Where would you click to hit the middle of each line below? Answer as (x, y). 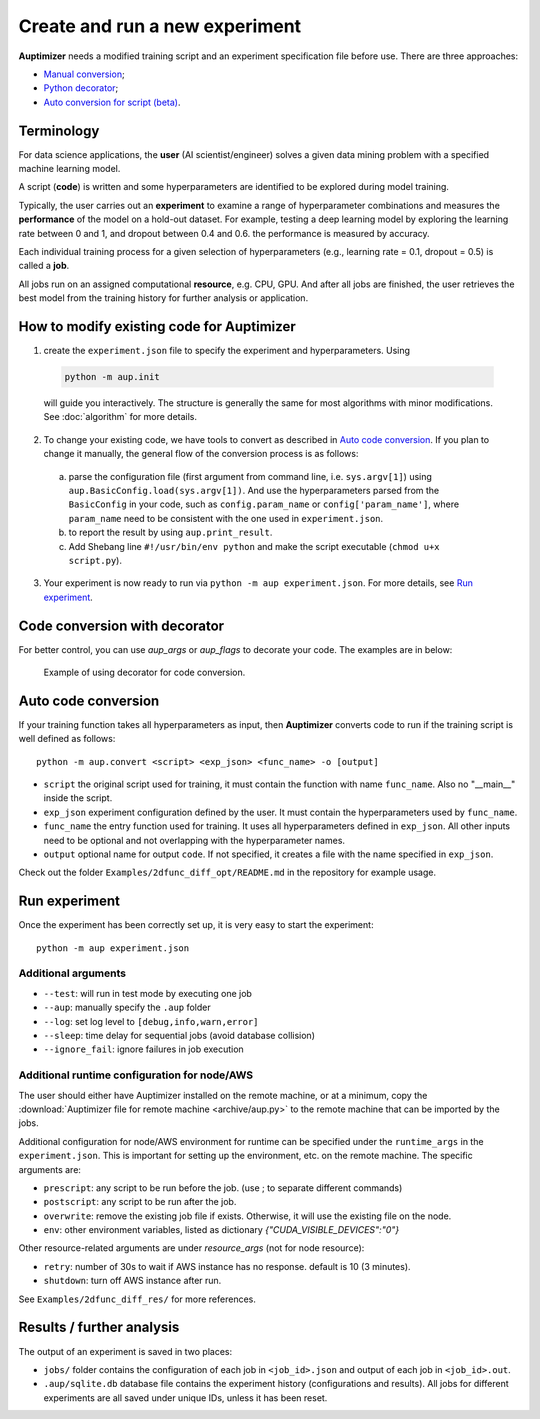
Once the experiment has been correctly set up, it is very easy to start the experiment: (196, 925)
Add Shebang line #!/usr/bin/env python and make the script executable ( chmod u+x (254, 546)
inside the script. (78, 798)
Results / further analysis (99, 1327)
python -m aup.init (112, 377)
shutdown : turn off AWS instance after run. (132, 1281)
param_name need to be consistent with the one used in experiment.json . (226, 518)
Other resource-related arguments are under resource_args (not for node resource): (191, 1248)
